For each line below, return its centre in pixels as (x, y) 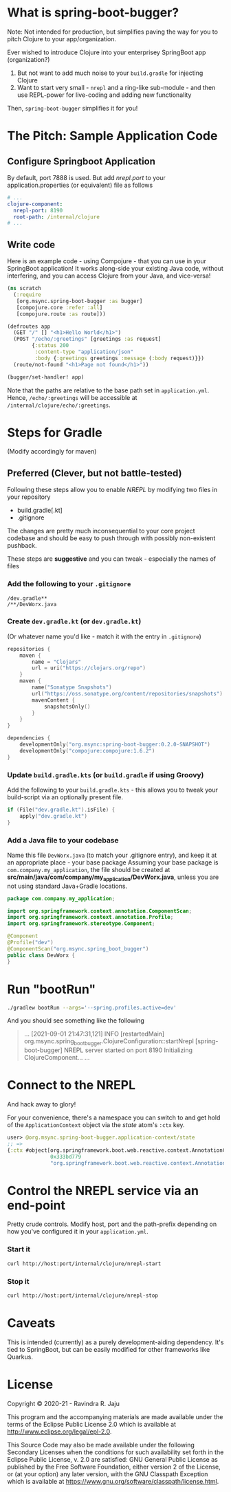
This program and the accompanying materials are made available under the (115, 1416)
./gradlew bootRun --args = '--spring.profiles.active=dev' (92, 1007)
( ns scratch (24, 289)
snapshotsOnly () (67, 706)
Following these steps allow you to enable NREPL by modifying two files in (112, 490)
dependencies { (29, 738)
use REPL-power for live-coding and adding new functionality (104, 95)
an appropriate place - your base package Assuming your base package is (113, 862)
